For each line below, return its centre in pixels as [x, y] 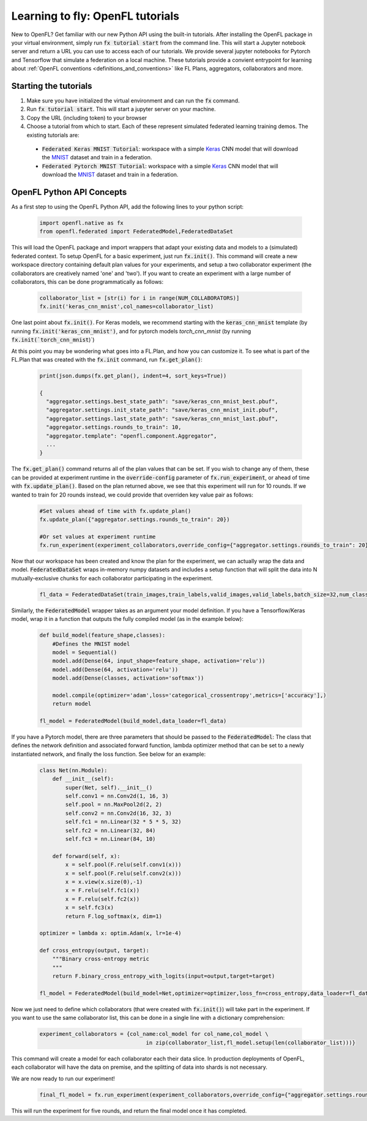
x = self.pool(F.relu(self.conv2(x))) [123, 873]
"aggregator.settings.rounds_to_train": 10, [114, 427]
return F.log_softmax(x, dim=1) [113, 916]
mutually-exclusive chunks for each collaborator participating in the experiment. [112, 578]
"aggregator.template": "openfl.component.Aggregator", [132, 436]
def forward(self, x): [86, 856]
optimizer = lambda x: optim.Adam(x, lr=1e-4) [110, 933]
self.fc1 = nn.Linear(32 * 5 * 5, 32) [123, 822]
